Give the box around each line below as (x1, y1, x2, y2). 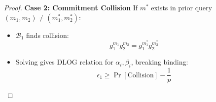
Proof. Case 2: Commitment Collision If (4, 2, 138, 12)
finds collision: (26, 30, 69, 40)
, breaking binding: (131, 57, 188, 67)
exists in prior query (151, 2, 212, 12)
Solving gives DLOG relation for (15, 57, 113, 67)
